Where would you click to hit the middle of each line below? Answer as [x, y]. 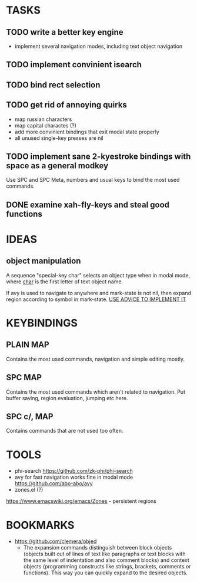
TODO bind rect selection [53, 85]
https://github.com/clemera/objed [56, 541]
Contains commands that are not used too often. [65, 431]
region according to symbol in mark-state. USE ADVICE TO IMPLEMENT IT [96, 299]
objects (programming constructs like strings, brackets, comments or [107, 567]
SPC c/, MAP [30, 416]
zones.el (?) [29, 490]
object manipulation [44, 261]
